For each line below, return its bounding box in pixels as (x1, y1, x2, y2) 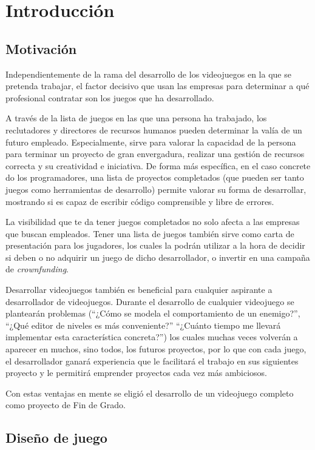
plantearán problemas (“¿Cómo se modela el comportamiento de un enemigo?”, (5, 307, 300, 320)
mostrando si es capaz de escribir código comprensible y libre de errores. (5, 195, 274, 207)
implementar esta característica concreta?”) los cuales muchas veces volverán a (5, 331, 298, 343)
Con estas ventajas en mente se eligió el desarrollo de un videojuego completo (5, 386, 294, 399)
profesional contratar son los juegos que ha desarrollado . (5, 91, 214, 104)
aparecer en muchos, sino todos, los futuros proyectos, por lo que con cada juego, (5, 343, 307, 355)
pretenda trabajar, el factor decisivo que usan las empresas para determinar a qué (5, 79, 310, 92)
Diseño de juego (5, 428, 107, 447)
